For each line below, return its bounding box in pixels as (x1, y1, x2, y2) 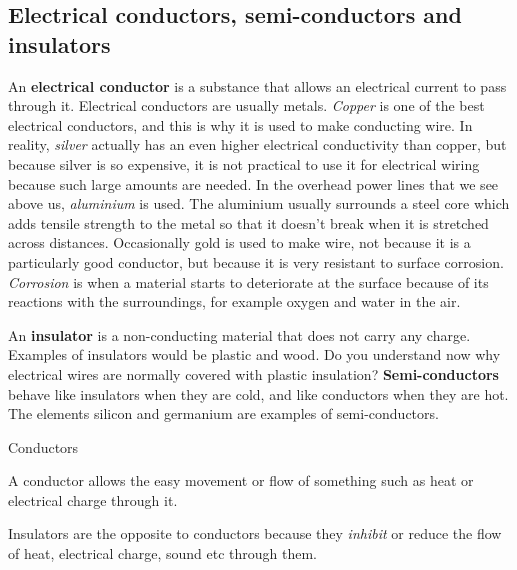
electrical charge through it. (8, 489, 178, 510)
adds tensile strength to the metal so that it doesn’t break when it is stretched (8, 212, 489, 233)
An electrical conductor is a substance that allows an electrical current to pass (8, 75, 507, 96)
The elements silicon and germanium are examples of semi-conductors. (8, 403, 439, 424)
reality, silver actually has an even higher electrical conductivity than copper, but (8, 134, 507, 155)
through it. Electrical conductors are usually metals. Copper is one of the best (8, 95, 485, 116)
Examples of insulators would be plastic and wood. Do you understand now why (8, 344, 501, 365)
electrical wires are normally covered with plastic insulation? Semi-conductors (8, 363, 499, 384)
